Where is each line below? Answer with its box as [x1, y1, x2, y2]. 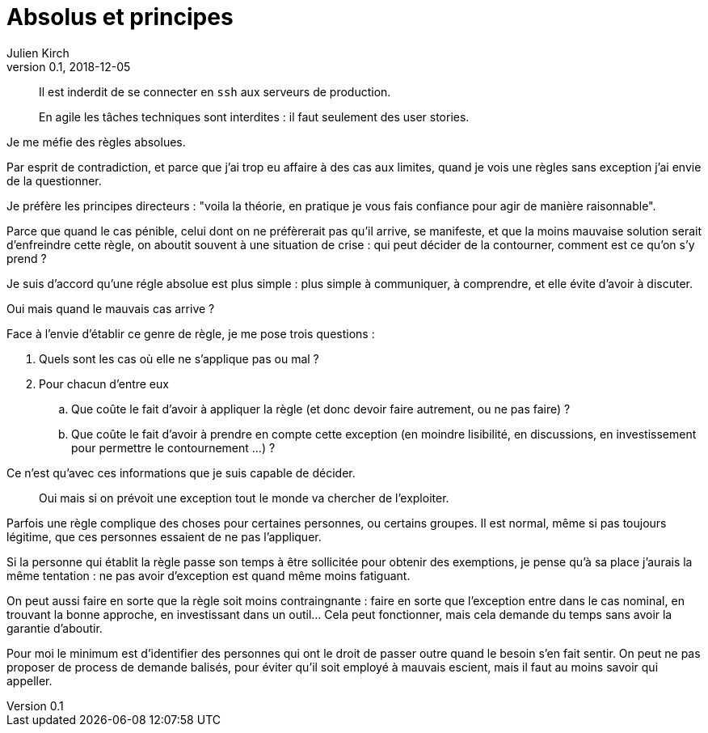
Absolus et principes [6, 3, 234, 31]
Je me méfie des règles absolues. [6, 134, 186, 149]
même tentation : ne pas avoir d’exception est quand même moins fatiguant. [6, 568, 411, 583]
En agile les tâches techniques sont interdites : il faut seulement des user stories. [39, 109, 470, 124]
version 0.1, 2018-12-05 [6, 59, 131, 74]
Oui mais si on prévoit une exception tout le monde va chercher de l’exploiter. [39, 490, 449, 505]
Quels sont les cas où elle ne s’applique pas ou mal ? [39, 351, 319, 366]
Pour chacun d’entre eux [39, 376, 169, 391]
